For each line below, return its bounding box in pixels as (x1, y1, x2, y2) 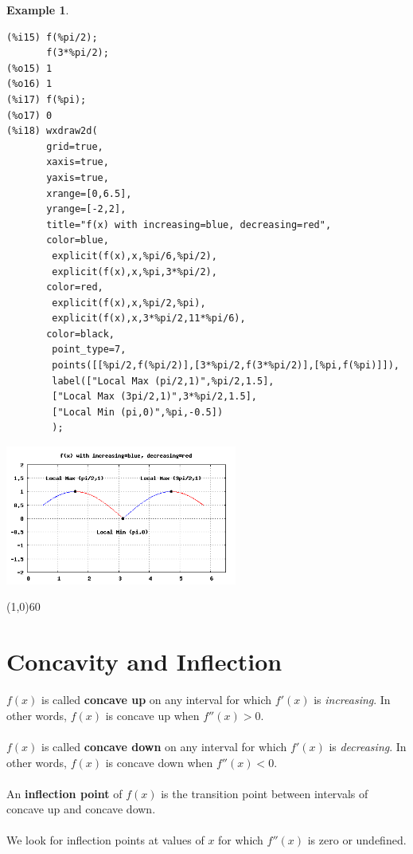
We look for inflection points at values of (6, 832, 205, 848)
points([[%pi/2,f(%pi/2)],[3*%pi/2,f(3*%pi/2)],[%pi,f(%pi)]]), (52, 360, 399, 372)
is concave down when (105, 754, 213, 770)
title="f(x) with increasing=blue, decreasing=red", (46, 218, 332, 230)
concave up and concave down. (6, 801, 156, 817)
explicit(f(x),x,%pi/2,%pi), (52, 297, 206, 309)
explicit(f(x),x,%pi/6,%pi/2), (52, 250, 217, 262)
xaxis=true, (46, 156, 109, 168)
